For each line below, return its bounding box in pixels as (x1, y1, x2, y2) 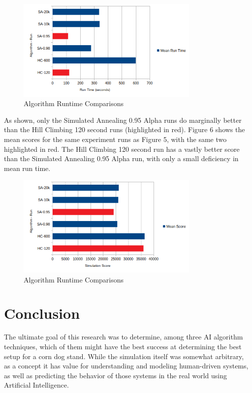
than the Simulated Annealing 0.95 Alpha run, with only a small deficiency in (4, 153, 239, 164)
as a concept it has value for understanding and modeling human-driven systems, (4, 361, 249, 371)
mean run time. (4, 163, 51, 173)
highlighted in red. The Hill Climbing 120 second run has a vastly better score (4, 143, 240, 154)
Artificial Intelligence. (4, 380, 69, 390)
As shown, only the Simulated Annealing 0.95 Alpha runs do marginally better (4, 114, 242, 125)
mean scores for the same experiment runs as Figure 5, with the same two (4, 134, 227, 144)
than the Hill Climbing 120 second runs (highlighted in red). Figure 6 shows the (4, 124, 245, 135)
